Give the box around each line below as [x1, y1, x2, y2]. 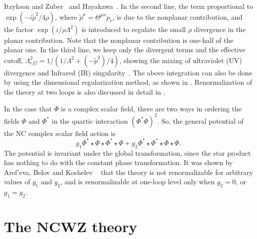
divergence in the [194, 24, 246, 34]
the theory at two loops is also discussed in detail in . [4, 86, 166, 97]
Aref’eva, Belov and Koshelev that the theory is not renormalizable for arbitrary [4, 167, 253, 177]
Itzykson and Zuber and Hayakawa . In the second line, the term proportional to [4, 1, 253, 11]
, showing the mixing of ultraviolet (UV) [119, 55, 242, 65]
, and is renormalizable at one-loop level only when [60, 176, 215, 187]
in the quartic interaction [51, 115, 128, 126]
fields [4, 115, 20, 126]
